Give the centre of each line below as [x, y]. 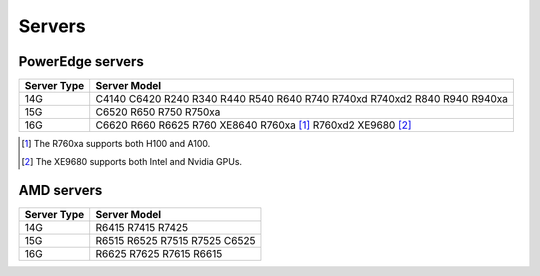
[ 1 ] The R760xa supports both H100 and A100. [116, 144]
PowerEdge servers [81, 61]
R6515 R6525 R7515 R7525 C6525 [175, 241]
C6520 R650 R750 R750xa [158, 112]
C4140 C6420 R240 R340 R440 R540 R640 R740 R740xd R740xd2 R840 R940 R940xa [302, 99]
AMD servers [60, 190]
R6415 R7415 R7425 [142, 228]
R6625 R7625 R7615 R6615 [159, 254]
